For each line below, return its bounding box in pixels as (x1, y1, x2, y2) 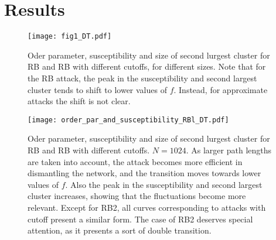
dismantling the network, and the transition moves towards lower (28, 167, 261, 179)
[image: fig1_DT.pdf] (28, 32, 112, 41)
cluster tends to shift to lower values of (28, 83, 167, 95)
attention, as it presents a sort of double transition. (28, 224, 212, 236)
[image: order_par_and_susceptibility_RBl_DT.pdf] (28, 115, 229, 124)
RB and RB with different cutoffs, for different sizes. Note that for (28, 60, 266, 73)
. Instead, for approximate (173, 83, 268, 95)
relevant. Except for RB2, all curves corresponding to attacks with (28, 201, 266, 213)
